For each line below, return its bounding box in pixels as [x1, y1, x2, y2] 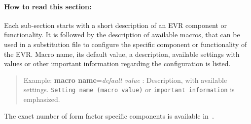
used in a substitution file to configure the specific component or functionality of [4, 39, 247, 49]
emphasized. [23, 94, 60, 104]
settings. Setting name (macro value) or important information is [23, 84, 235, 95]
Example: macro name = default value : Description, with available [23, 74, 227, 85]
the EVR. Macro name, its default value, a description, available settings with [4, 49, 240, 59]
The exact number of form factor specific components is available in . [4, 110, 214, 121]
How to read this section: [4, 1, 92, 11]
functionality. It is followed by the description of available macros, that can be [4, 29, 240, 40]
